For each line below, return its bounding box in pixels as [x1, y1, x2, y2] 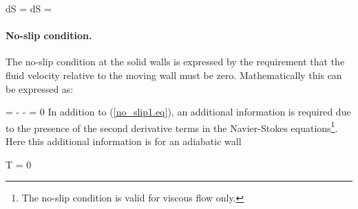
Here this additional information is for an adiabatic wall [6, 134, 242, 148]
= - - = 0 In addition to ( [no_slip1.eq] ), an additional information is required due [6, 104, 351, 119]
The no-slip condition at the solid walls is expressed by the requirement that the [6, 54, 345, 69]
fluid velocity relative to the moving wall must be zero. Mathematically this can [6, 67, 342, 82]
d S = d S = [6, 1, 52, 15]
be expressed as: [6, 81, 74, 96]
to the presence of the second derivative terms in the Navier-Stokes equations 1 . [6, 118, 338, 135]
